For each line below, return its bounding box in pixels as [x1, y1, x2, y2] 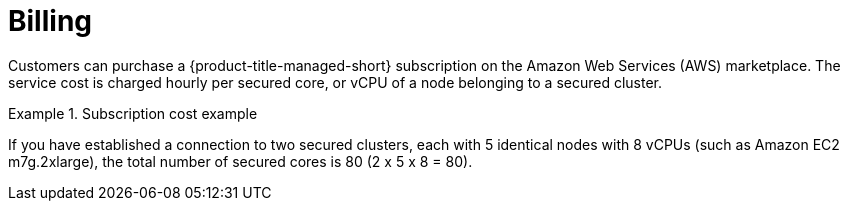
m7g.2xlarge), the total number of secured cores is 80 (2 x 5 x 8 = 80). [8, 152, 473, 170]
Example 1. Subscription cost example [8, 104, 258, 122]
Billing [8, 4, 92, 38]
